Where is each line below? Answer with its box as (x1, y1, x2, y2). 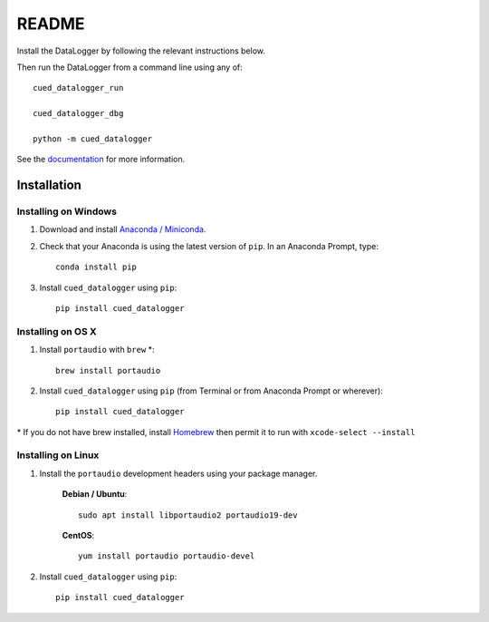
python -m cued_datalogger (33, 133, 153, 144)
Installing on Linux (16, 449, 100, 462)
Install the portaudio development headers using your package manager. (39, 468, 318, 479)
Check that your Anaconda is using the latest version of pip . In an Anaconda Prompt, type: (39, 240, 379, 251)
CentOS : (62, 530, 95, 541)
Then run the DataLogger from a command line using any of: (16, 62, 244, 73)
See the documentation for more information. (16, 154, 186, 165)
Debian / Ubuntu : (62, 489, 128, 500)
